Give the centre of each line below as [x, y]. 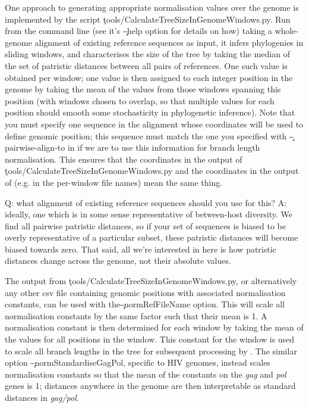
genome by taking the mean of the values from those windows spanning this [143, 89]
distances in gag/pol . [42, 397]
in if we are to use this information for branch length [164, 147]
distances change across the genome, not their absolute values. [118, 261]
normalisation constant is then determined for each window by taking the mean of [154, 327]
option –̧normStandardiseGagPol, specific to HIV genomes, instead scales [138, 362]
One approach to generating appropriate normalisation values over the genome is [152, 7]
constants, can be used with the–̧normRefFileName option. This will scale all [145, 304]
